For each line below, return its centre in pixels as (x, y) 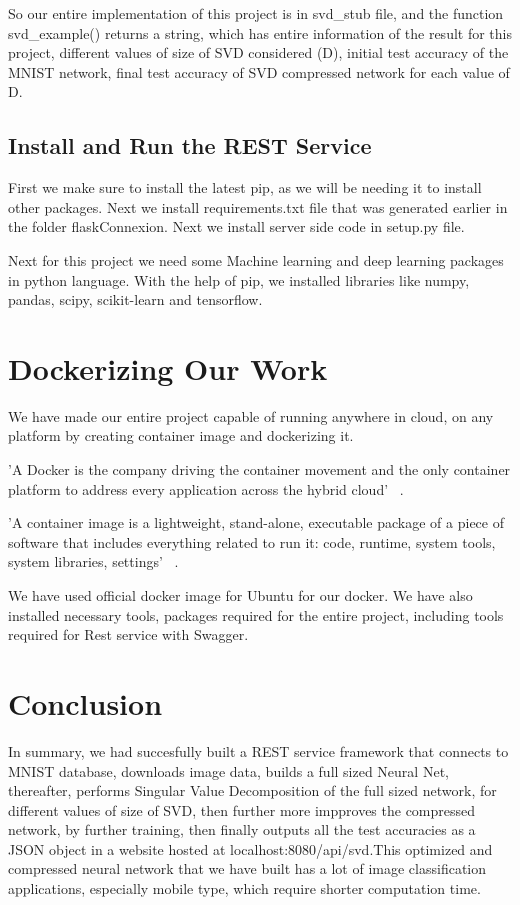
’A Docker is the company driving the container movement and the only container (259, 469)
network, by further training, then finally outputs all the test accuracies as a (242, 829)
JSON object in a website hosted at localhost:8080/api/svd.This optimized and (250, 848)
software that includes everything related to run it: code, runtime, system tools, (252, 541)
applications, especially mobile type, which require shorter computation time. (244, 888)
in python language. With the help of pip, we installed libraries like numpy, (239, 279)
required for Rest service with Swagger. (128, 634)
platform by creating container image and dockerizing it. (181, 435)
